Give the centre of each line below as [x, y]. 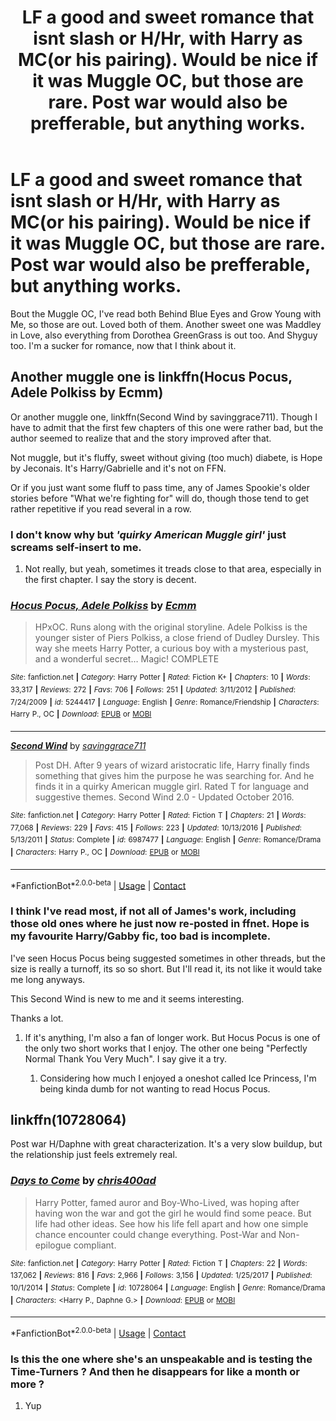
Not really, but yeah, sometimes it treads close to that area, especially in [173, 569]
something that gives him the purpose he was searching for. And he [174, 775]
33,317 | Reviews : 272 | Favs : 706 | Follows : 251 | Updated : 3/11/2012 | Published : [153, 690]
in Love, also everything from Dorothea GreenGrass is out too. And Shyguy [164, 335]
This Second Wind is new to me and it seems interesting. [127, 998]
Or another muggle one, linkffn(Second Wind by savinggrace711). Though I [164, 417]
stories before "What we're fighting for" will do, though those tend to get [160, 498]
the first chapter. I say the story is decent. [110, 580]
